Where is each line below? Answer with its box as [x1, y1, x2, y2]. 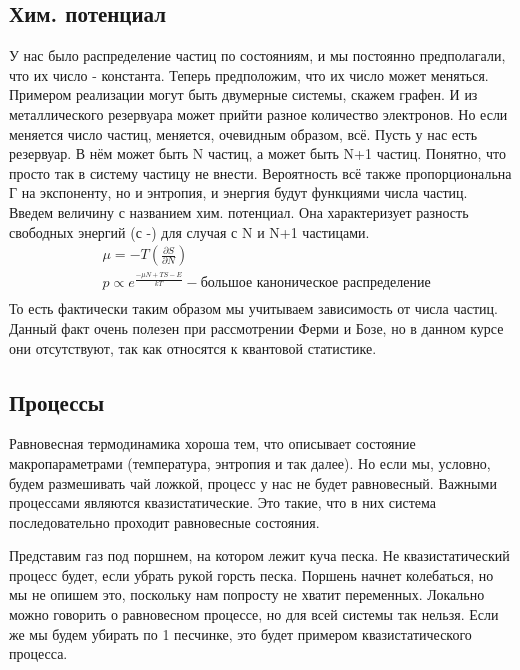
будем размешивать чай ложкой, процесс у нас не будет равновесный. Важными [9, 472, 497, 493]
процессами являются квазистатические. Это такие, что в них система [9, 492, 437, 513]
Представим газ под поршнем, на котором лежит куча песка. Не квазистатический [9, 545, 510, 566]
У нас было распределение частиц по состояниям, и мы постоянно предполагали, [9, 45, 506, 66]
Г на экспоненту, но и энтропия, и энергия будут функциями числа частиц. [9, 182, 468, 203]
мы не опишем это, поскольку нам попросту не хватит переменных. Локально [9, 584, 485, 605]
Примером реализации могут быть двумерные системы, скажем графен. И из [9, 84, 478, 105]
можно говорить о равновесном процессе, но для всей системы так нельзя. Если [9, 604, 499, 625]
